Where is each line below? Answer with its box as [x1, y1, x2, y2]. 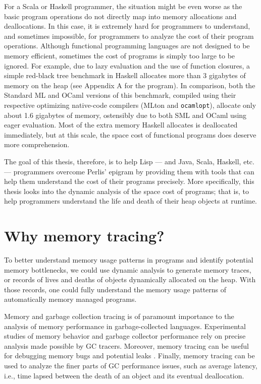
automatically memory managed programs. [4, 294, 137, 304]
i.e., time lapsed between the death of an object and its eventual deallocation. [4, 370, 244, 380]
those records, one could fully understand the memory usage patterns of [4, 284, 227, 294]
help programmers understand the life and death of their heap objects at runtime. [4, 196, 257, 206]
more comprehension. [4, 139, 70, 150]
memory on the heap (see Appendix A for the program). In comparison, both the [4, 80, 255, 90]
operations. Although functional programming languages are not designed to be [4, 40, 250, 51]
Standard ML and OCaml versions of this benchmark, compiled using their [4, 90, 236, 100]
